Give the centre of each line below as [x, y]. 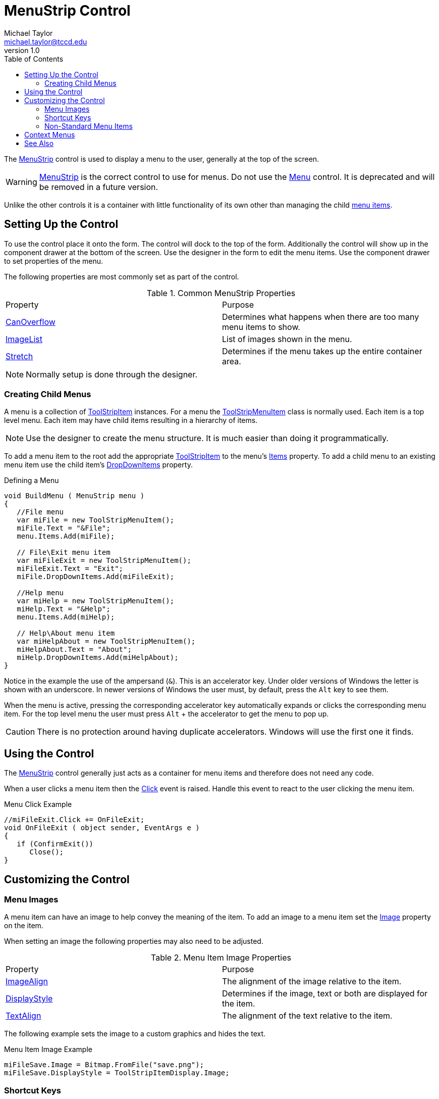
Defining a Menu [32, 481]
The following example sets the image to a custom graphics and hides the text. [135, 1034]
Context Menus [50, 134]
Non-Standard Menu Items [89, 126]
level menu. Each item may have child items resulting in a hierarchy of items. [131, 420]
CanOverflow [31, 322]
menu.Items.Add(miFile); [66, 536]
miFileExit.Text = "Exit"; [70, 569]
